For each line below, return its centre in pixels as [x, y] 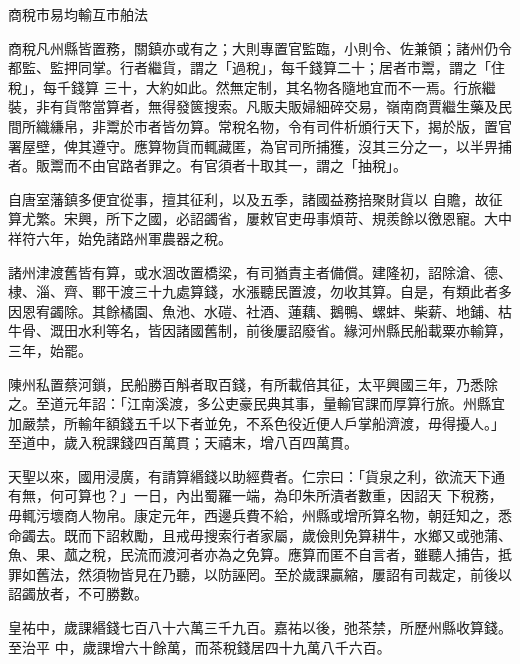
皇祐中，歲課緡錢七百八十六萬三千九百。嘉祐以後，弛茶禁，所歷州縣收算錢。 [260, 627]
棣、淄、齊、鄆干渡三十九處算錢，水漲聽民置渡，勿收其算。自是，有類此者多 [260, 291]
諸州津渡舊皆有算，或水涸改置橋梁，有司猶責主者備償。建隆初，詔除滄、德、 [260, 271]
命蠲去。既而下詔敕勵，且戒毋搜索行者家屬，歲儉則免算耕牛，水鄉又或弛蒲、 [260, 534]
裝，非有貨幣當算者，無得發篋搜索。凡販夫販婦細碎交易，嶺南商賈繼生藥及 [253, 106]
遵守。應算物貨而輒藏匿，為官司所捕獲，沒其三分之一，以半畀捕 [301, 145]
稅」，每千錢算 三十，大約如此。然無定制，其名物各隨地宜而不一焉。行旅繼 [252, 86]
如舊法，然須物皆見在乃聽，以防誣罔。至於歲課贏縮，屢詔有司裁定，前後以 [266, 573]
